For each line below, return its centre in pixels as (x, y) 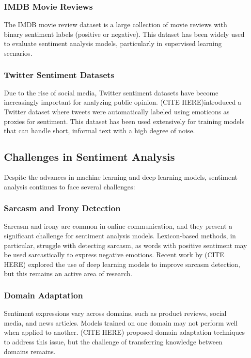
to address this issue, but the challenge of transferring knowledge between (113, 341)
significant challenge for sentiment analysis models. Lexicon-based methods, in (120, 235)
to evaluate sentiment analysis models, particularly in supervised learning (113, 43)
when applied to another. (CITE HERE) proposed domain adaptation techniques (124, 332)
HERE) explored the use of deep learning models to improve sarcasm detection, (122, 264)
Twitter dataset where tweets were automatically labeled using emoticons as (117, 111)
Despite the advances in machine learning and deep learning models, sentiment (121, 177)
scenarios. (18, 53)
